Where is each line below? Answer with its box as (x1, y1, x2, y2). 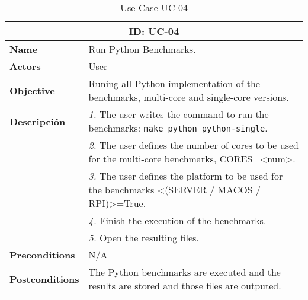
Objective (9, 83, 55, 97)
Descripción (9, 114, 66, 128)
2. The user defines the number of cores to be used (88, 138, 299, 152)
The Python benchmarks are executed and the (88, 265, 281, 279)
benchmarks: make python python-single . (88, 121, 268, 135)
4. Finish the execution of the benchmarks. (88, 213, 267, 227)
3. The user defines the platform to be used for (88, 169, 283, 183)
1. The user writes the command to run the (88, 107, 269, 121)
